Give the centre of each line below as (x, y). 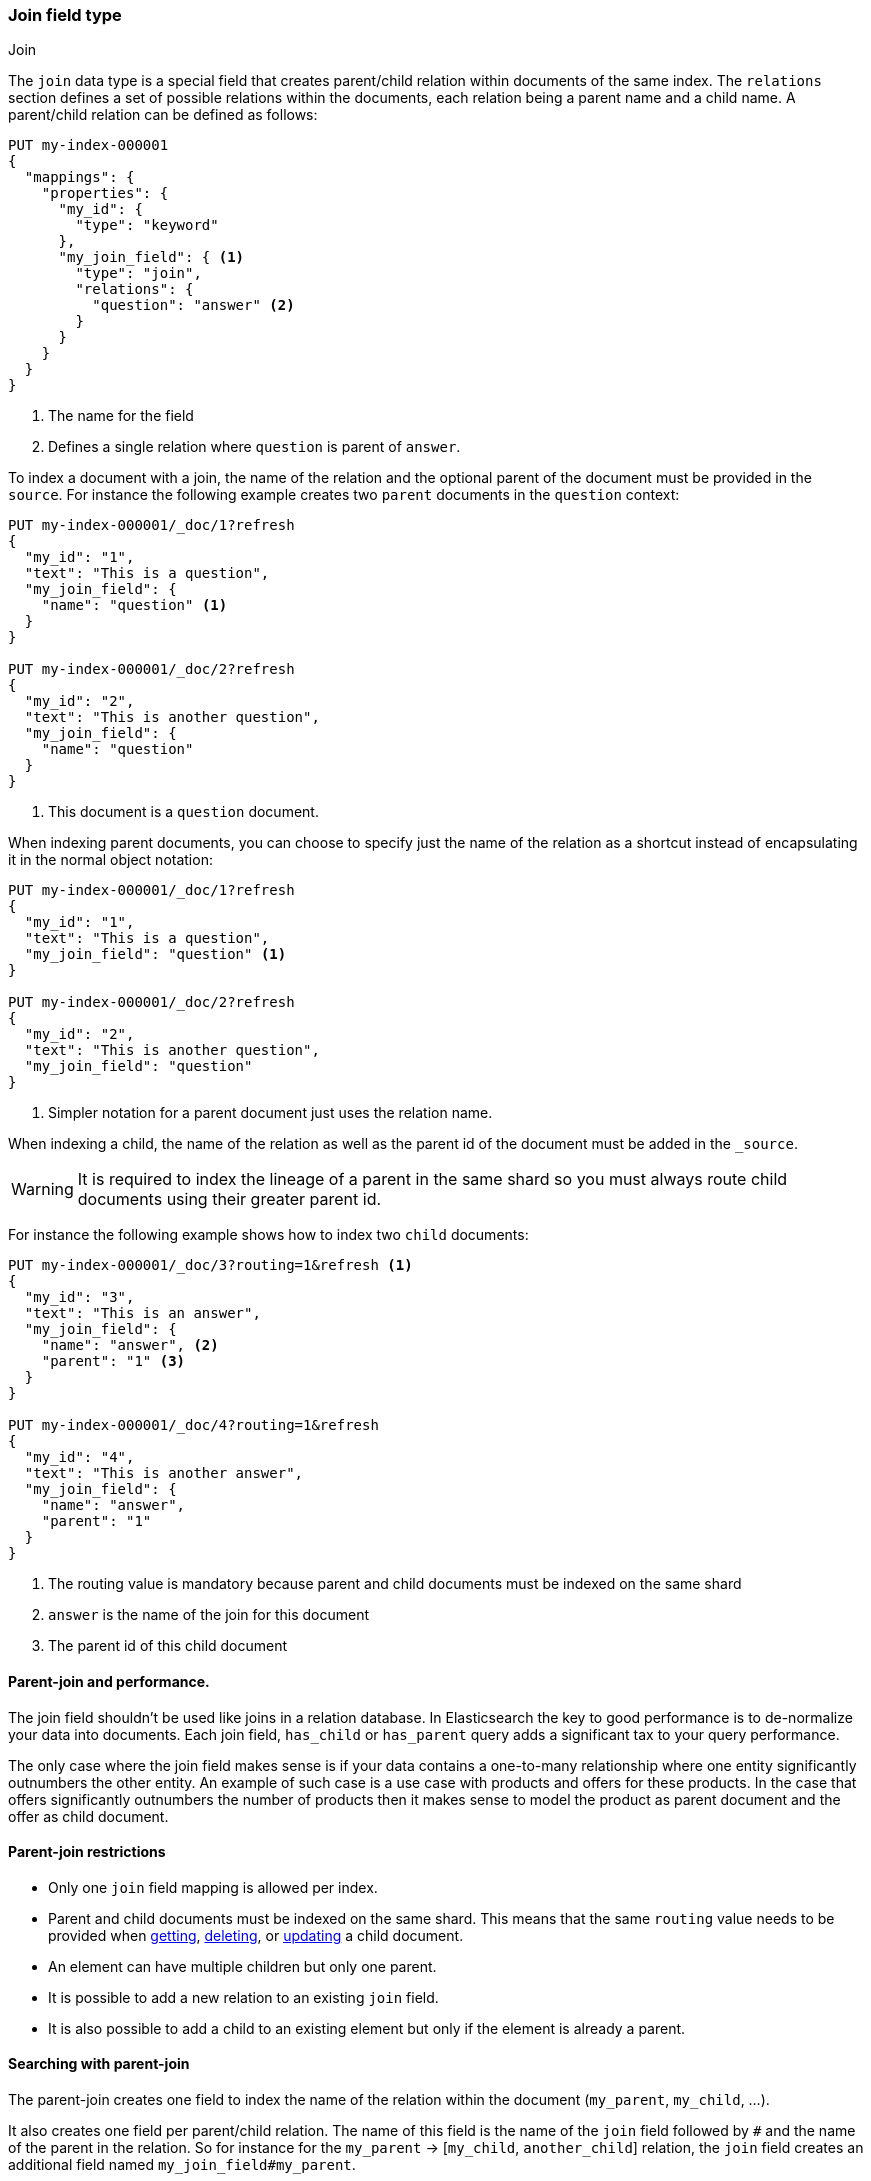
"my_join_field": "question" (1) (155, 954)
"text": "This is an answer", (142, 1313)
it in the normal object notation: (110, 860)
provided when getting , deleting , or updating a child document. (256, 1935)
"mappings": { (79, 177)
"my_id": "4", (79, 1457)
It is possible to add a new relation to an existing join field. (243, 1997)
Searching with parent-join (99, 2064)
